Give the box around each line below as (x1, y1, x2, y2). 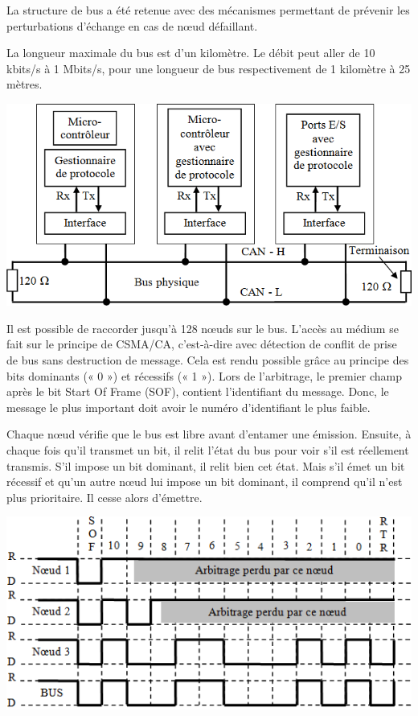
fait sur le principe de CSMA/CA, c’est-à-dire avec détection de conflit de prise (6, 335, 397, 352)
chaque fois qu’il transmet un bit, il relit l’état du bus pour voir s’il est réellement (6, 441, 409, 458)
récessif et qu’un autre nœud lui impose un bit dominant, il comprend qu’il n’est (6, 473, 403, 490)
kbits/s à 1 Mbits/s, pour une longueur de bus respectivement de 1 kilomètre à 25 (6, 60, 411, 76)
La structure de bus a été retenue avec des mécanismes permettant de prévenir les (6, 2, 410, 18)
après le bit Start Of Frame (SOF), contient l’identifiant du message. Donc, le (6, 383, 389, 400)
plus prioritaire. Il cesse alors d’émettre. (6, 488, 203, 505)
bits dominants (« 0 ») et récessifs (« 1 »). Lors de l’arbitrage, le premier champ (6, 367, 403, 384)
